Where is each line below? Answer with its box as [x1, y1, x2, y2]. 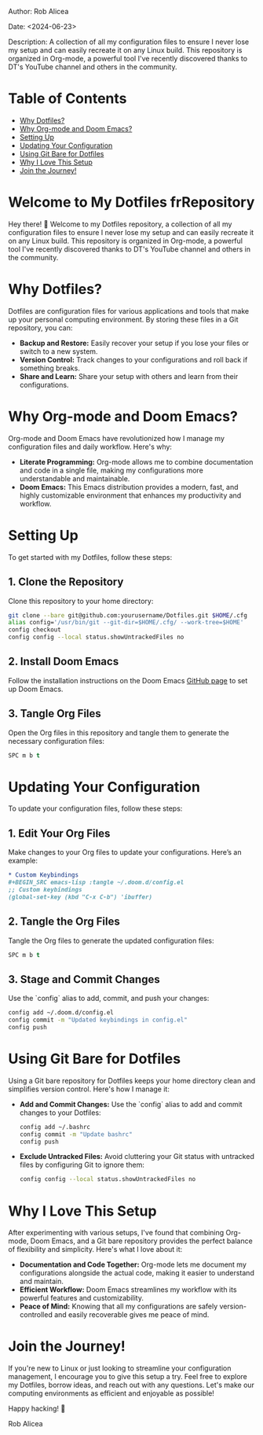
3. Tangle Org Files [8, 707, 102, 720]
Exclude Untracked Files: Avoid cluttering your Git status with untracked [19, 1152, 255, 1161]
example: [8, 856, 38, 866]
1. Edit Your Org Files [8, 826, 111, 840]
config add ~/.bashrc [19, 1123, 90, 1131]
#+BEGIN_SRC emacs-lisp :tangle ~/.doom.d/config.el [8, 878, 184, 887]
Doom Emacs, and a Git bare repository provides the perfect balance [30, 1236, 253, 1246]
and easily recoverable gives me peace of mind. [53, 1310, 210, 1319]
